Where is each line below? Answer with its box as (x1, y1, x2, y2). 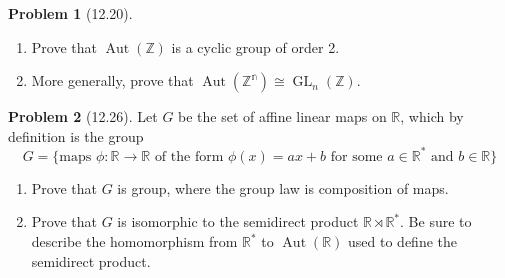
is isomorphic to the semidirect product (117, 211, 359, 232)
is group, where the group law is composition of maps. (117, 177, 449, 198)
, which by (400, 106, 464, 127)
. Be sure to (400, 211, 472, 232)
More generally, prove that (31, 70, 194, 91)
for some (330, 149, 383, 164)
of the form (154, 149, 224, 164)
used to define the (348, 231, 458, 252)
